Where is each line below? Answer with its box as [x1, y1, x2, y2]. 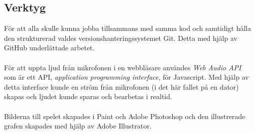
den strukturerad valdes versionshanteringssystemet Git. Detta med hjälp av [4, 32, 238, 43]
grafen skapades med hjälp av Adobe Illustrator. [4, 121, 152, 131]
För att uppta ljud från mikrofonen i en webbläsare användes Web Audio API [4, 62, 242, 72]
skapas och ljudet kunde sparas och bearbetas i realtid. [4, 91, 172, 102]
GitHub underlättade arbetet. [4, 42, 95, 53]
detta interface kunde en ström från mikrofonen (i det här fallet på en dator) [4, 81, 239, 92]
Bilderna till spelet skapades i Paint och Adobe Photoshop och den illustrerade [4, 111, 246, 121]
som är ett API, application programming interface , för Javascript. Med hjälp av [4, 72, 249, 82]
